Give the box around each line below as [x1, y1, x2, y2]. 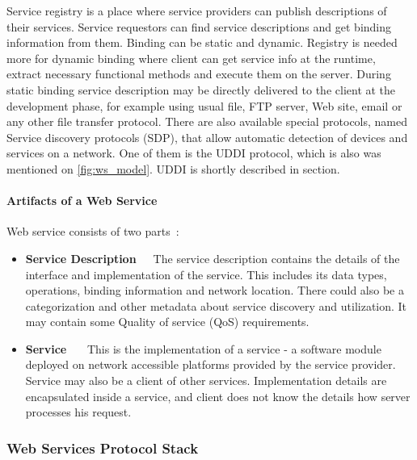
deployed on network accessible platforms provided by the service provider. [25, 356, 396, 373]
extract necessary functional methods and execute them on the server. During [6, 65, 391, 82]
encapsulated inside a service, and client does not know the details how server [25, 387, 411, 404]
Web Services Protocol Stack [6, 437, 199, 458]
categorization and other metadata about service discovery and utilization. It [25, 297, 407, 314]
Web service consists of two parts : [6, 223, 179, 240]
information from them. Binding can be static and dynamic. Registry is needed [6, 34, 398, 51]
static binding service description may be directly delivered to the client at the [6, 81, 396, 98]
